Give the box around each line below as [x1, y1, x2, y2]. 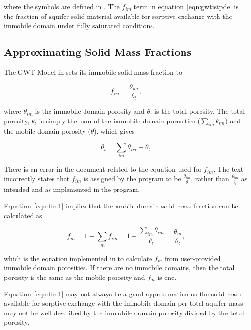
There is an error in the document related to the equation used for [4, 164, 202, 174]
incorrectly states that [4, 174, 70, 183]
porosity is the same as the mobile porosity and [4, 272, 145, 282]
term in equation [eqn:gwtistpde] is [134, 1, 239, 11]
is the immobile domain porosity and [35, 106, 145, 116]
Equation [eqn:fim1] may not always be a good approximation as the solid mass [4, 288, 242, 298]
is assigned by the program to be [84, 174, 181, 183]
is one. [157, 272, 177, 282]
